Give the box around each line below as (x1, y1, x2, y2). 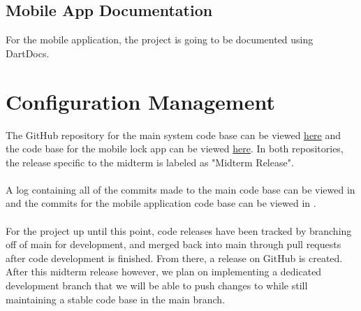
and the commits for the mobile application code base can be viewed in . (6, 196, 316, 210)
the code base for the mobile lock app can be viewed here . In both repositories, (6, 141, 344, 156)
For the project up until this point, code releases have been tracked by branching (6, 223, 352, 238)
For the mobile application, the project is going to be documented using (6, 32, 314, 47)
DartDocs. (6, 45, 50, 60)
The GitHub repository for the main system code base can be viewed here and (6, 127, 341, 142)
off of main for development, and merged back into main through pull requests (6, 237, 341, 252)
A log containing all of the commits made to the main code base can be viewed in (6, 182, 355, 196)
